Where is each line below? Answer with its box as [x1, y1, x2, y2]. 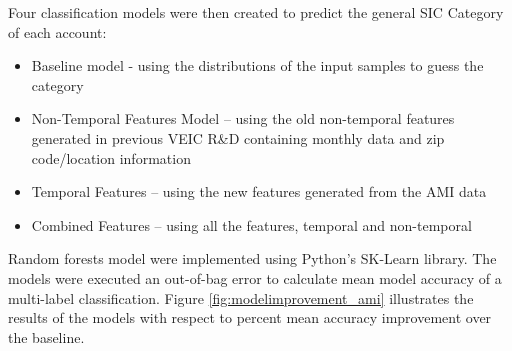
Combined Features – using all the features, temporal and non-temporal [31, 214, 472, 235]
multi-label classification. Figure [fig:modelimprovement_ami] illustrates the [8, 287, 474, 308]
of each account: [8, 21, 107, 42]
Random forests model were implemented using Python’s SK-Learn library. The [8, 248, 497, 269]
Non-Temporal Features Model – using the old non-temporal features [31, 108, 455, 129]
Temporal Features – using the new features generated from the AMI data [31, 181, 487, 202]
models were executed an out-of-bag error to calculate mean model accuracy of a [8, 267, 502, 288]
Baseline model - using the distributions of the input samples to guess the [31, 55, 484, 76]
